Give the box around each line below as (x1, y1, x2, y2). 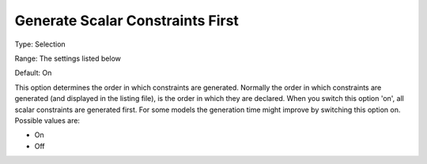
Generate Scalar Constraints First (14, 12, 239, 29)
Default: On (14, 68, 52, 78)
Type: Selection (14, 39, 66, 49)
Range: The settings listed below (14, 54, 122, 63)
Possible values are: (14, 115, 81, 125)
